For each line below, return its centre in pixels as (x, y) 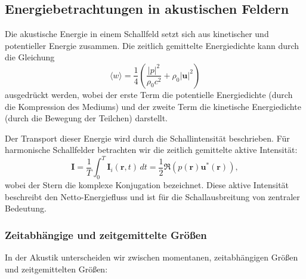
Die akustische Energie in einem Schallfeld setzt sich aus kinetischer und (137, 34)
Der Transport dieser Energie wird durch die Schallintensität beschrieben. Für (147, 138)
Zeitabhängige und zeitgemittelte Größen (106, 234)
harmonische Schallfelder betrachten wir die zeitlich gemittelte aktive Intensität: (151, 150)
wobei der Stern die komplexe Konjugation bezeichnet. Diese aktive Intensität (147, 185)
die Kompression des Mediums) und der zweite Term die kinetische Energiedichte (153, 106)
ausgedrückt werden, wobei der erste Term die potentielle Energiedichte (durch (149, 94)
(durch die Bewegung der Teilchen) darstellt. (86, 118)
